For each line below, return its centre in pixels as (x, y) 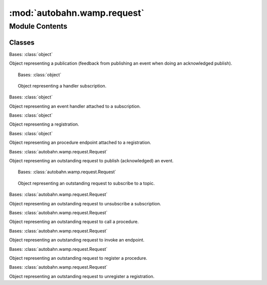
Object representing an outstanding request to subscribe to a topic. (87, 183)
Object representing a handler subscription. (62, 86)
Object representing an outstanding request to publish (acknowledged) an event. (91, 161)
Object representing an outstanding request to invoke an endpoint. (77, 240)
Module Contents (38, 26)
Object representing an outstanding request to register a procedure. (78, 258)
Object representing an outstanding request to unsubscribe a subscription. (85, 203)
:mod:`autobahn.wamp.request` (77, 13)
